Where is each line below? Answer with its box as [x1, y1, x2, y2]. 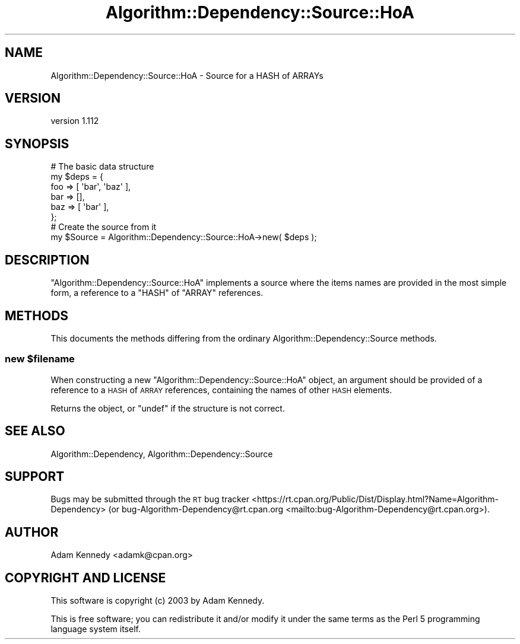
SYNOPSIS [5, 136, 69, 151]
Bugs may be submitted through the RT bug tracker [50, 494, 249, 505]
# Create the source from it [50, 222, 157, 232]
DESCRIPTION [5, 252, 90, 267]
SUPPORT [5, 468, 65, 484]
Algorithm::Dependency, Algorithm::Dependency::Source [50, 448, 273, 459]
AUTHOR [5, 524, 59, 540]
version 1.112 [50, 116, 99, 126]
